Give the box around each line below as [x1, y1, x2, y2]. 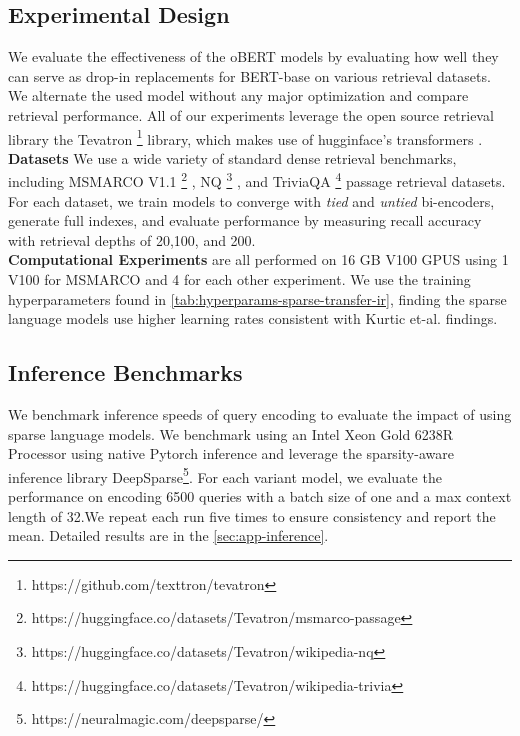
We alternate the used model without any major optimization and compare [8, 85, 469, 106]
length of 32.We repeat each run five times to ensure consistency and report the [8, 505, 496, 526]
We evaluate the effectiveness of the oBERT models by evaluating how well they [8, 46, 499, 67]
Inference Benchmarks [8, 357, 243, 388]
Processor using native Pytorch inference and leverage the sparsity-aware [8, 443, 454, 464]
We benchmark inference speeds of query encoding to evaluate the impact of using [8, 404, 512, 425]
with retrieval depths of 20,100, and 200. [8, 229, 256, 250]
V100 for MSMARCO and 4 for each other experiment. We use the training [8, 269, 471, 290]
